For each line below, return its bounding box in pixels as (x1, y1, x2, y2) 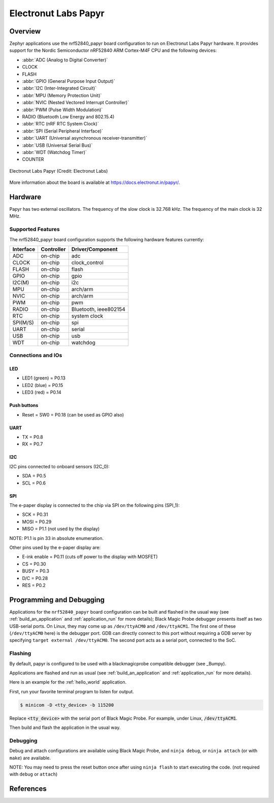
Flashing (9, 650, 31, 657)
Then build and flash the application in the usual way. (9, 724, 121, 731)
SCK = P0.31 (22, 511, 48, 518)
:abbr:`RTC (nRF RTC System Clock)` (22, 121, 99, 127)
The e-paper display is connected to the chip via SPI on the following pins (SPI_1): (9, 502, 180, 508)
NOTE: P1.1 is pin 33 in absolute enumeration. (9, 535, 104, 541)
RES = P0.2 (22, 582, 46, 588)
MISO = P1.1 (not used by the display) (22, 526, 100, 532)
